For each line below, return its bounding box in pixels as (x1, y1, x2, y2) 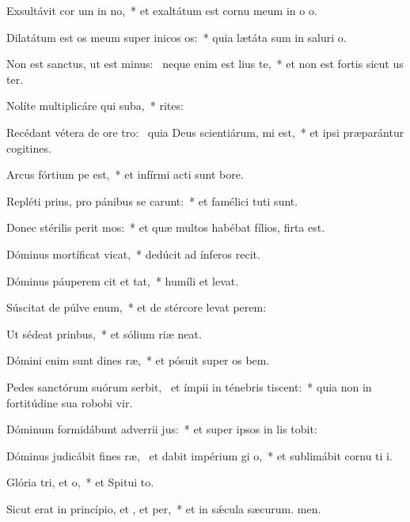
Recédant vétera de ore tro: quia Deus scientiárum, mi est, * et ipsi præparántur (6, 123, 404, 140)
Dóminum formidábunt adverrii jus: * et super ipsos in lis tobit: (6, 421, 317, 437)
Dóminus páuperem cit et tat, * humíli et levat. (6, 272, 239, 289)
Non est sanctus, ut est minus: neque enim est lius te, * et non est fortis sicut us (6, 55, 404, 72)
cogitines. (6, 139, 51, 156)
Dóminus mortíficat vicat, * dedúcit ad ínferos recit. (6, 245, 260, 262)
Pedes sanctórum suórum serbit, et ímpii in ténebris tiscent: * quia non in (6, 378, 372, 395)
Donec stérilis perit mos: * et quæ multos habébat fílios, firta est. (6, 219, 325, 236)
